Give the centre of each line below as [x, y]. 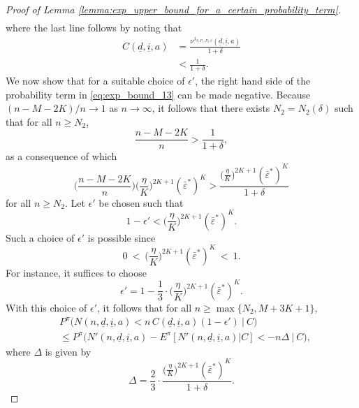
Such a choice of [40, 237]
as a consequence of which [61, 156]
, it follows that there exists [211, 108]
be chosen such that [141, 202]
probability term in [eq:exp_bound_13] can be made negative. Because [158, 94]
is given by [68, 351]
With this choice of [46, 307]
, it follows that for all [145, 307]
